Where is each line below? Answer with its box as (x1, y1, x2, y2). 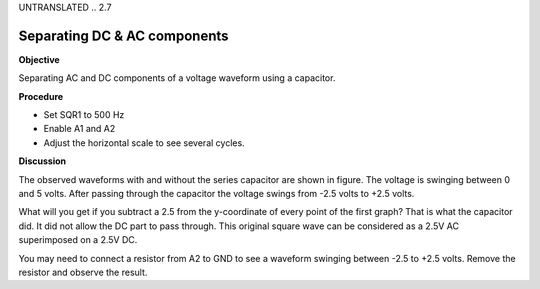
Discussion (18, 155, 67, 167)
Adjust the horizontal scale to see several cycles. (43, 136, 245, 149)
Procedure (18, 90, 64, 102)
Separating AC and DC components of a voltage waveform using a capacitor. (18, 72, 336, 84)
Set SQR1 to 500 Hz (43, 109, 125, 121)
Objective (18, 53, 60, 65)
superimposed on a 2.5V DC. (18, 234, 138, 246)
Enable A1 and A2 (43, 123, 116, 135)
